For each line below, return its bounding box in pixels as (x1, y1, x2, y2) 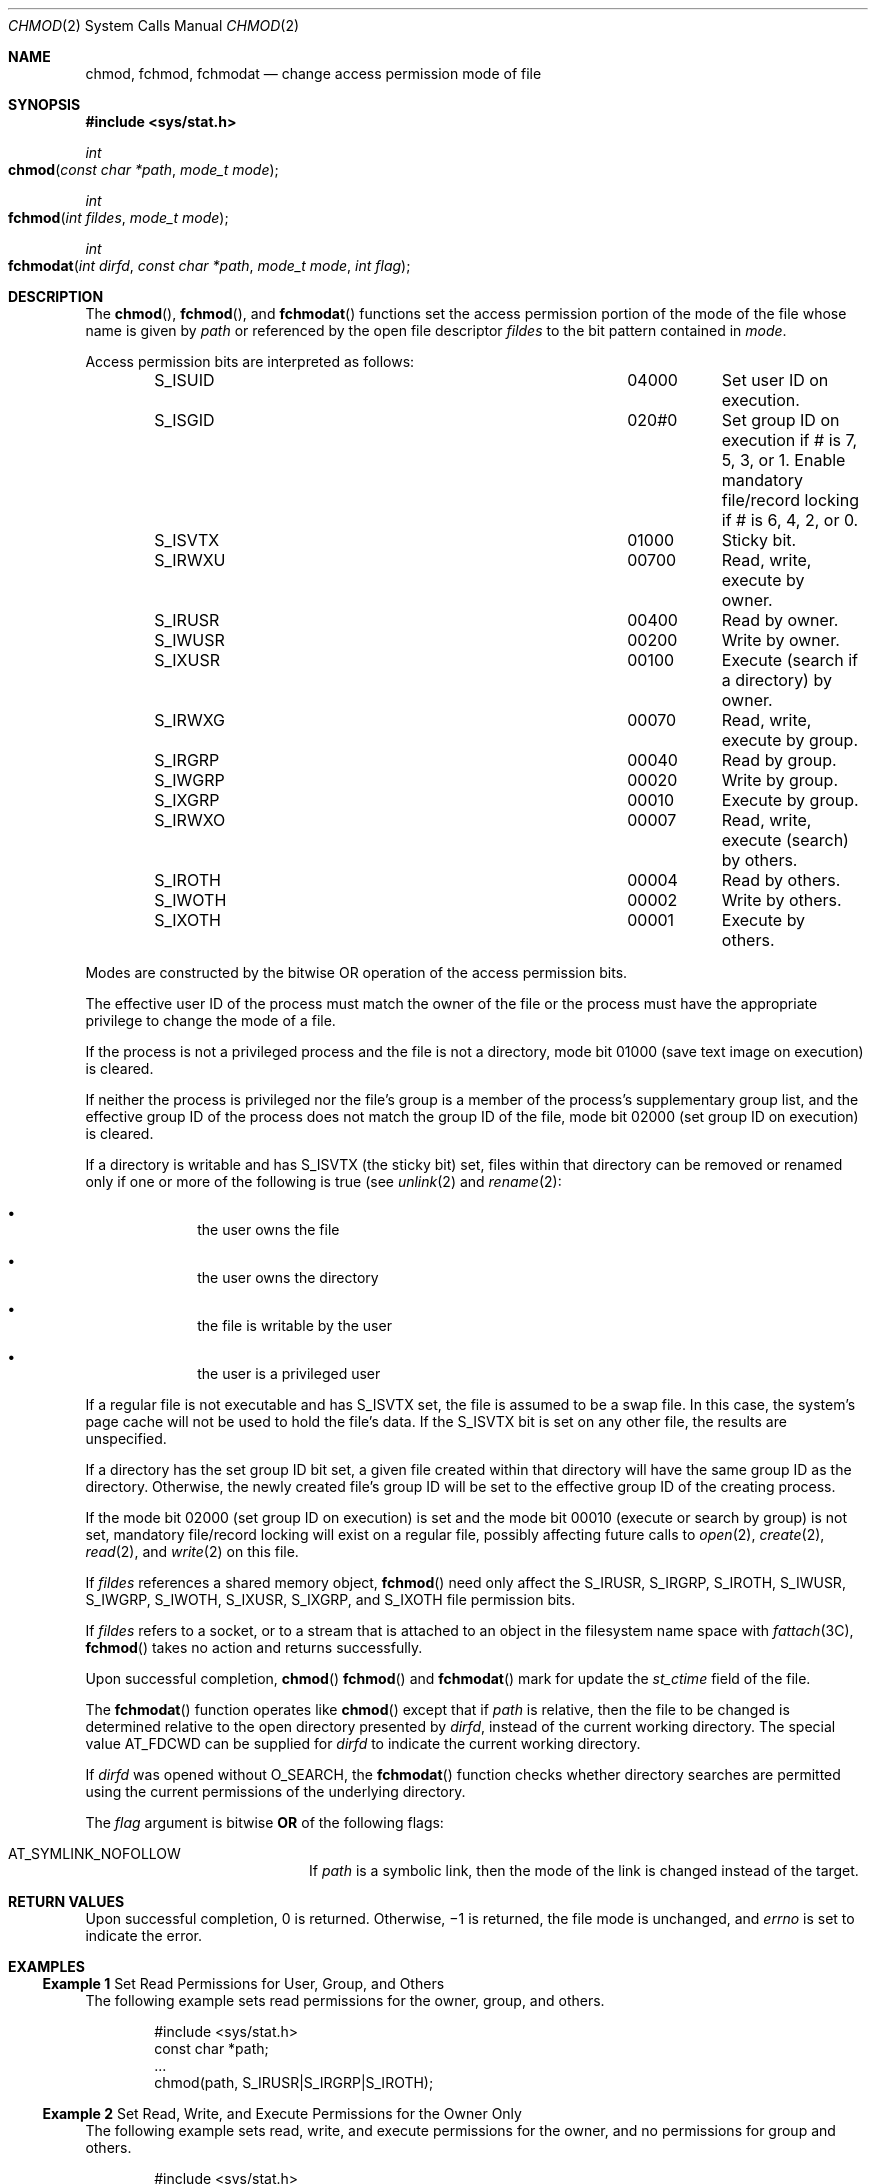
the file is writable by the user (197, 1317, 392, 1334)
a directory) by (721, 670, 832, 690)
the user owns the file (197, 1221, 340, 1238)
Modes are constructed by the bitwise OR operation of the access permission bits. (85, 964, 628, 981)
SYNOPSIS (8, 96, 81, 113)
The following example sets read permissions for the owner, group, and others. (85, 1992, 605, 2009)
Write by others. (721, 890, 842, 910)
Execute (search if (721, 650, 859, 670)
